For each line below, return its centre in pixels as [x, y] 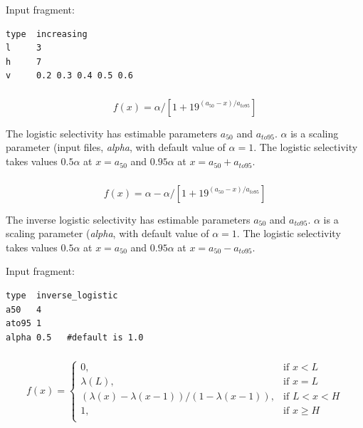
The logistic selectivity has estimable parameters [112, 133]
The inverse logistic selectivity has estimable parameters [128, 219]
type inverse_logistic [62, 295]
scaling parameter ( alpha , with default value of [107, 233]
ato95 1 [24, 324]
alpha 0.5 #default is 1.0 [75, 337]
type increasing [47, 34]
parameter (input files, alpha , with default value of [116, 147]
